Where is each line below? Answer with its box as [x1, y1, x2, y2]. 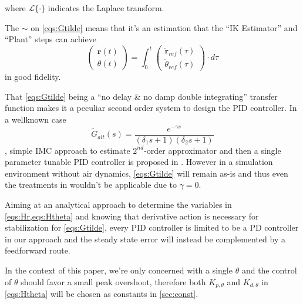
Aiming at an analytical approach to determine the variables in [5, 198, 232, 211]
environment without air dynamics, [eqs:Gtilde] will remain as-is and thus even [5, 167, 288, 179]
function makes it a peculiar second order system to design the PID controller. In [5, 102, 297, 114]
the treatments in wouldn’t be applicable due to [5, 178, 177, 191]
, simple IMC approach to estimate [5, 144, 130, 156]
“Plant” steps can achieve [5, 33, 96, 45]
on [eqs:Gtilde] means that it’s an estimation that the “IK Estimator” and [31, 21, 298, 33]
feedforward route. [5, 244, 70, 256]
